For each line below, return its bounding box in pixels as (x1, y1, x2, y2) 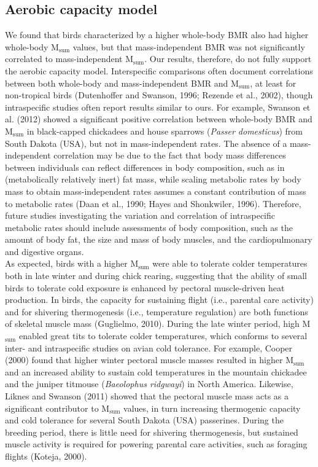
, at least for (250, 76, 297, 89)
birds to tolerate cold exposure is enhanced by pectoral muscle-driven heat (5, 281, 285, 294)
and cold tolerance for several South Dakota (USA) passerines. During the (5, 414, 284, 426)
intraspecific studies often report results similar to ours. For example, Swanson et (5, 100, 311, 113)
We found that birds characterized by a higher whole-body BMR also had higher (5, 28, 309, 41)
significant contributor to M (5, 401, 110, 414)
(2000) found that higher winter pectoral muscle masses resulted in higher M (5, 353, 293, 366)
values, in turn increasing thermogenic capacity (123, 401, 301, 414)
